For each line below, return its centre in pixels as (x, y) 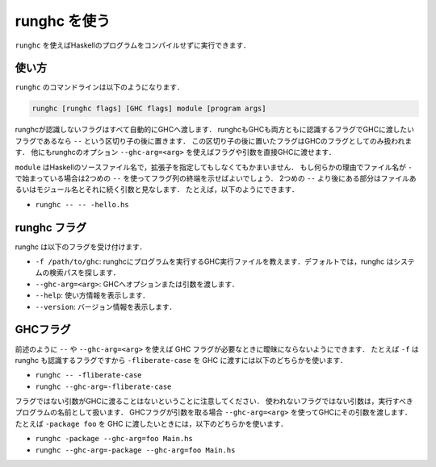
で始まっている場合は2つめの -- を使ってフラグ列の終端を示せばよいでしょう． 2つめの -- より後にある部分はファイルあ (216, 178)
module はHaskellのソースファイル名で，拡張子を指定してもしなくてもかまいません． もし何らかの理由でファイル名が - (214, 167)
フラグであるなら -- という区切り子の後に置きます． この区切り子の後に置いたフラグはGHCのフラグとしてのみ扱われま (213, 140)
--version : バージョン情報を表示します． (106, 306)
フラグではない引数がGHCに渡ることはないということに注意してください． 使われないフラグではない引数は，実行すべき (214, 401)
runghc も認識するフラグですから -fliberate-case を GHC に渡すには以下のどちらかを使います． (181, 360)
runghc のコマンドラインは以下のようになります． (99, 87)
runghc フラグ (51, 227)
